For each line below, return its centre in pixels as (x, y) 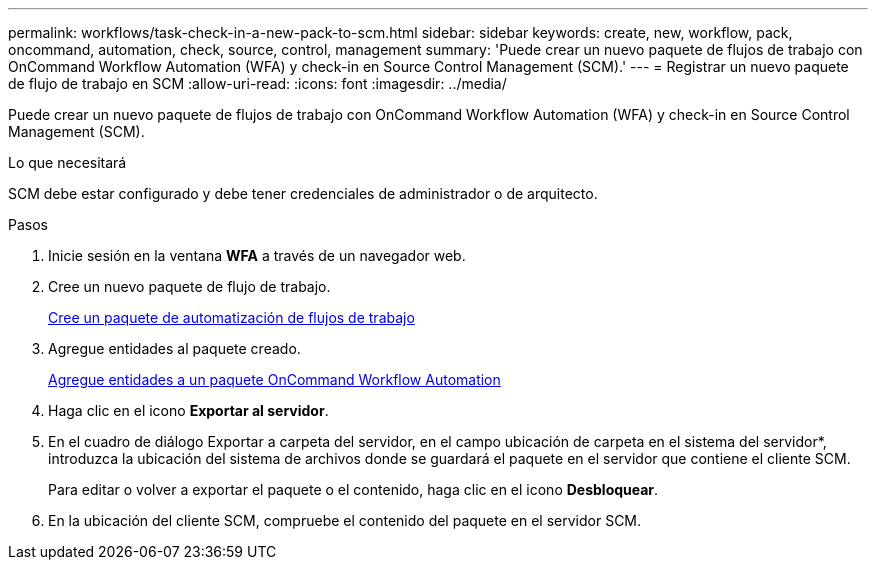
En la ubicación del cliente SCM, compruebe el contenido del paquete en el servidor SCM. (345, 520)
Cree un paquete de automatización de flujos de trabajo (231, 317)
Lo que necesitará (67, 162)
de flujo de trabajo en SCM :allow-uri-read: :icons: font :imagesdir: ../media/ (257, 83)
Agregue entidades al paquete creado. (174, 348)
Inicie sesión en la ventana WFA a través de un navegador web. (257, 255)
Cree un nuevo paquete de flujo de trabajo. (189, 286)
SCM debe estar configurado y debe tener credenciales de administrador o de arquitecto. (303, 193)
